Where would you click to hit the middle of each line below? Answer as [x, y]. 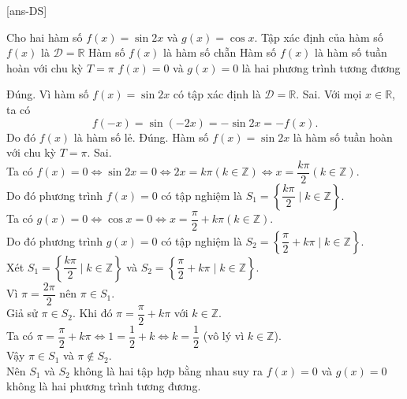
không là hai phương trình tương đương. [104, 386]
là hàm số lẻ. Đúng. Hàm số [141, 137]
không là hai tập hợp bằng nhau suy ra [168, 370]
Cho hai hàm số [45, 37]
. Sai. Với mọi [329, 94]
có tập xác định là [217, 94]
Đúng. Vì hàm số [48, 94]
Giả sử [22, 313]
